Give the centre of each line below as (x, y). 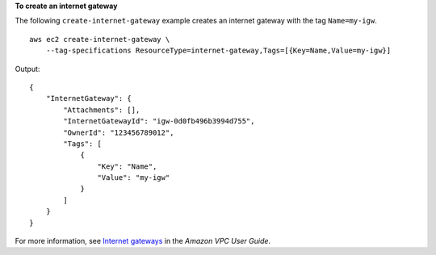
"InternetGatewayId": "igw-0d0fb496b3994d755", (159, 121)
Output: (27, 69)
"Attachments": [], (102, 110)
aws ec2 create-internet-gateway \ (100, 39)
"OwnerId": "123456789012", (119, 132)
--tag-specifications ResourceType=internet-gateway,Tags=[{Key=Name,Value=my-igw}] (218, 51)
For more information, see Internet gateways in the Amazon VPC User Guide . (143, 241)
